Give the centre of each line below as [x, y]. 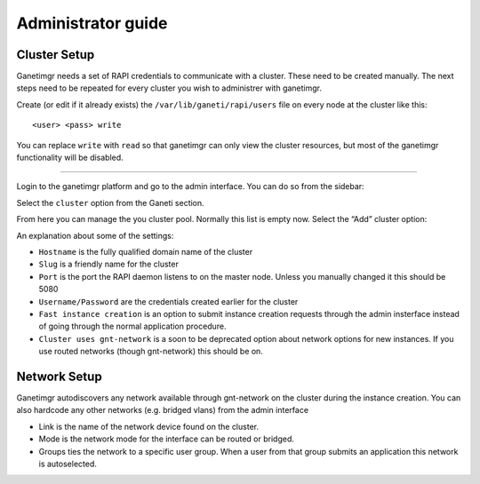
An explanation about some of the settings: [95, 235]
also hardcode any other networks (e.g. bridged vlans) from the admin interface [163, 410]
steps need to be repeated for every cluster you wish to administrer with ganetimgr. [169, 88]
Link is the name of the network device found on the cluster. [149, 426]
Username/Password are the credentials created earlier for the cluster [168, 301]
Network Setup [59, 376]
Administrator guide [92, 23]
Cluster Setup [56, 55]
